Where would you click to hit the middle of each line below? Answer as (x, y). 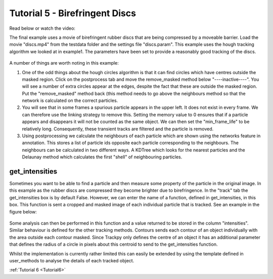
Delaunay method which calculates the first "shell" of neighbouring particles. (102, 157)
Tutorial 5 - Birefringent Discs (73, 13)
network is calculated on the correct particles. (70, 100)
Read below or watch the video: (42, 28)
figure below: (23, 211)
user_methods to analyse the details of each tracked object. (72, 261)
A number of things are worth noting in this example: (64, 63)
